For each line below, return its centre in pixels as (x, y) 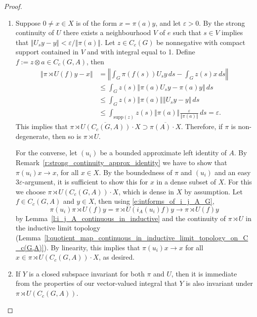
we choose (31, 191)
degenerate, (33, 136)
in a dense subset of (186, 182)
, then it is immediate (204, 273)
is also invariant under (219, 283)
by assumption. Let (214, 191)
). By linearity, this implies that (92, 247)
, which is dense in (146, 191)
